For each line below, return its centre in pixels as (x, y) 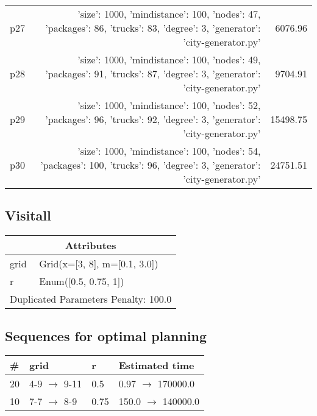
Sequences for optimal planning (106, 335)
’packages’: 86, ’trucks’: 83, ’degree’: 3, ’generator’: (153, 28)
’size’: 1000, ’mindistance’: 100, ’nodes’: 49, (169, 59)
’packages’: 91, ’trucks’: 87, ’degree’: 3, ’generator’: (153, 73)
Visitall (28, 215)
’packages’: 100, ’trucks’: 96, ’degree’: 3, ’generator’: (151, 165)
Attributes (91, 245)
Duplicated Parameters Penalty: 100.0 (91, 299)
